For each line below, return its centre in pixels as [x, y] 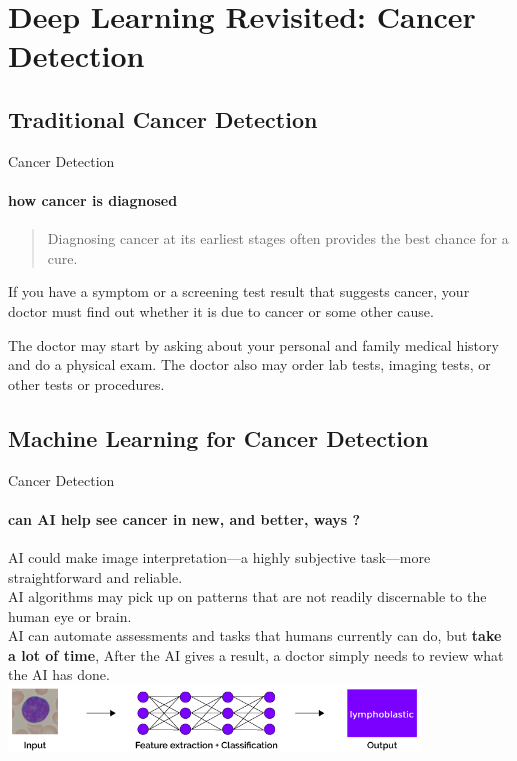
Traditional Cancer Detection [163, 118]
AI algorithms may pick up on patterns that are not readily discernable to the [247, 596]
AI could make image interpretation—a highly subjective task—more [219, 556]
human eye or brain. [70, 615]
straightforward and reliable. [95, 576]
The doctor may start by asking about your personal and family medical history [253, 344]
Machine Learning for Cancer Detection [218, 437]
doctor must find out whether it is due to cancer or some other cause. [221, 310]
